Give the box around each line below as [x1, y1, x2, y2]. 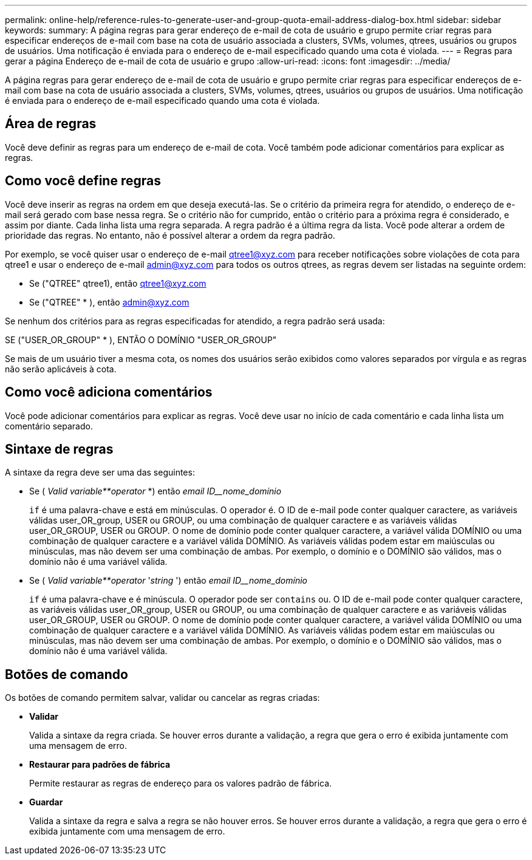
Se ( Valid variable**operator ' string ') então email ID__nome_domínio [29, 575, 308, 586]
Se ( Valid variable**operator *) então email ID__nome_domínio [29, 486, 282, 497]
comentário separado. [5, 420, 93, 431]
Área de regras [5, 116, 97, 132]
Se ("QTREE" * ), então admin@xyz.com [29, 296, 189, 307]
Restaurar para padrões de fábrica [29, 759, 171, 770]
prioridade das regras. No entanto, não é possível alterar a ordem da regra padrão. [5, 230, 335, 241]
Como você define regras [5, 173, 161, 189]
